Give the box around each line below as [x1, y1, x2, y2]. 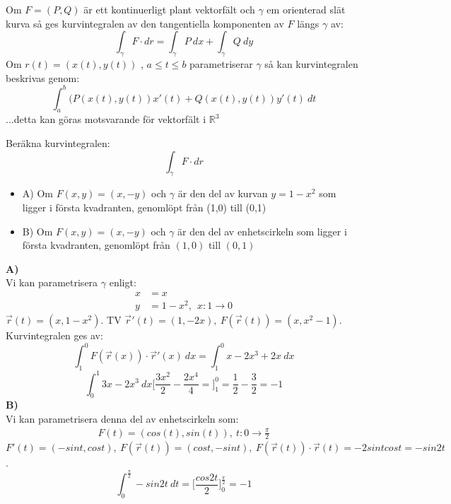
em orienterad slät [266, 2, 346, 16]
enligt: [109, 275, 136, 290]
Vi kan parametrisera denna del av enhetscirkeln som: [6, 411, 239, 426]
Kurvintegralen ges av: [6, 328, 103, 343]
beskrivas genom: [6, 70, 80, 85]
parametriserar [189, 56, 253, 71]
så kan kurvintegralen [264, 56, 358, 71]
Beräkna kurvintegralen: [6, 136, 110, 151]
